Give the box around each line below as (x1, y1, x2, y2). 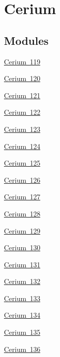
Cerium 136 (4, 343, 41, 354)
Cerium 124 (4, 140, 41, 151)
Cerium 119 (4, 56, 41, 66)
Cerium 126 (4, 174, 41, 185)
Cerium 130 (4, 242, 41, 253)
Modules (4, 32, 49, 48)
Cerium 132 (4, 276, 41, 287)
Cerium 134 (4, 310, 41, 320)
